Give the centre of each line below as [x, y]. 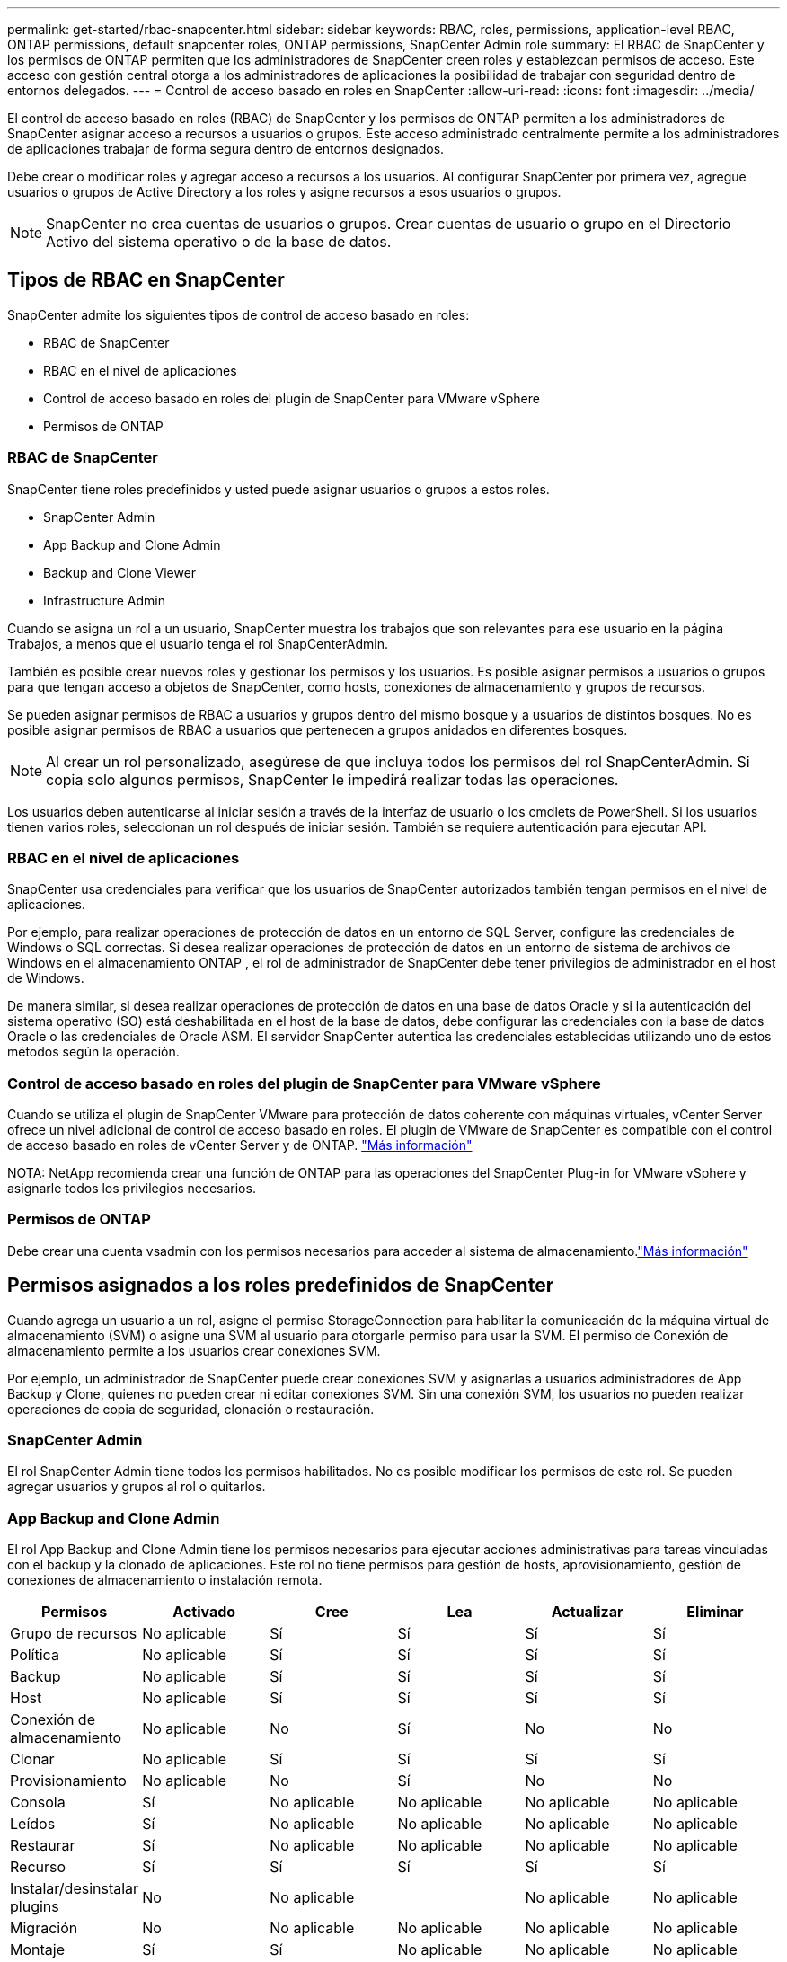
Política [35, 1655]
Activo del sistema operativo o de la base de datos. [219, 242]
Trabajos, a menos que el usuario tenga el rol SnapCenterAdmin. [198, 643]
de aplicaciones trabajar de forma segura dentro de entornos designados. [226, 149]
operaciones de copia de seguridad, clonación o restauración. [191, 1409]
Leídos [33, 1824]
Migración [44, 1928]
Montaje [37, 1950]
